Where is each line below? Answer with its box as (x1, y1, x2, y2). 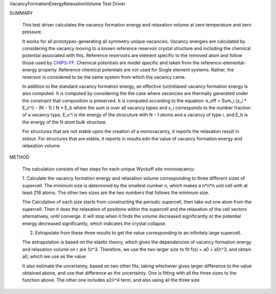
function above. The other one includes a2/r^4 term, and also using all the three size (22, 277, 200, 283)
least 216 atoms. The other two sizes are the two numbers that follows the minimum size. (22, 189, 210, 195)
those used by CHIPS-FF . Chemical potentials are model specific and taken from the (22, 59, 200, 66)
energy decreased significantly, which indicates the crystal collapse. (22, 220, 167, 227)
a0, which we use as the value (22, 253, 86, 260)
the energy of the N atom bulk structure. (22, 119, 107, 125)
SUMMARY (9, 10, 33, 16)
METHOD (9, 154, 30, 160)
